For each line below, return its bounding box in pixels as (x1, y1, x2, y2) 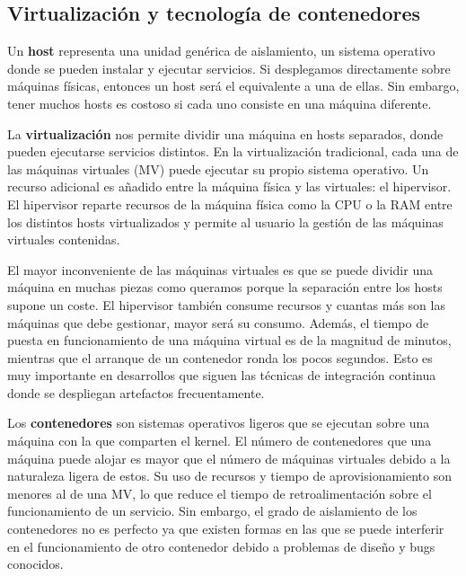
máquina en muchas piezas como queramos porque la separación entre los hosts (7, 278, 443, 297)
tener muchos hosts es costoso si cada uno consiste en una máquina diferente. (7, 93, 432, 112)
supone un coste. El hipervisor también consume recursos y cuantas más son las (7, 295, 445, 314)
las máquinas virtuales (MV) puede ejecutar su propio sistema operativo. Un (7, 159, 429, 178)
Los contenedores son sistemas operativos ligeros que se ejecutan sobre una (7, 413, 430, 432)
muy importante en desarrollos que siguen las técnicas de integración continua (7, 366, 436, 385)
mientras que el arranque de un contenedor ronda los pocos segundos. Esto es (7, 348, 433, 367)
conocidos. (7, 554, 64, 573)
